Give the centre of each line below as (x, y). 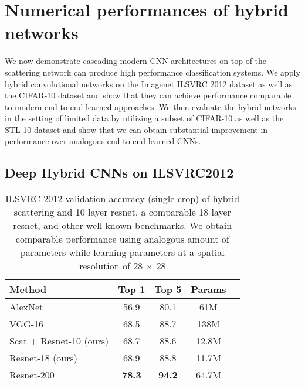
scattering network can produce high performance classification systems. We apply (152, 72)
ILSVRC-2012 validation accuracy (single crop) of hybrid (123, 199)
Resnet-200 (32, 375)
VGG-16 (27, 324)
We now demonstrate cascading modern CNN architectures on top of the (136, 61)
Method (28, 289)
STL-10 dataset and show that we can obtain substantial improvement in (136, 129)
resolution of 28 (111, 266)
